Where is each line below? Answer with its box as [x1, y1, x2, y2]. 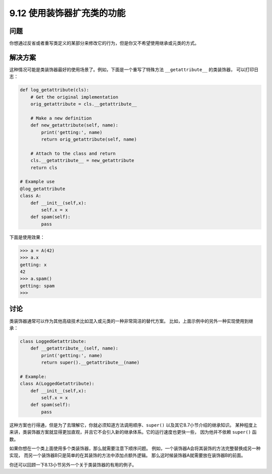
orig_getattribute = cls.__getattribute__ [30, 101, 137, 107]
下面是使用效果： [9, 234, 45, 240]
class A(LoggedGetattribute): [20, 381, 95, 387]
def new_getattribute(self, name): [30, 123, 118, 128]
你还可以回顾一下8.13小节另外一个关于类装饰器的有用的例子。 [9, 461, 137, 467]
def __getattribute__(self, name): [30, 345, 118, 351]
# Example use [20, 179, 55, 185]
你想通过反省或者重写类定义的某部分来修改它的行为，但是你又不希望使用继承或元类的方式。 [9, 40, 199, 46]
